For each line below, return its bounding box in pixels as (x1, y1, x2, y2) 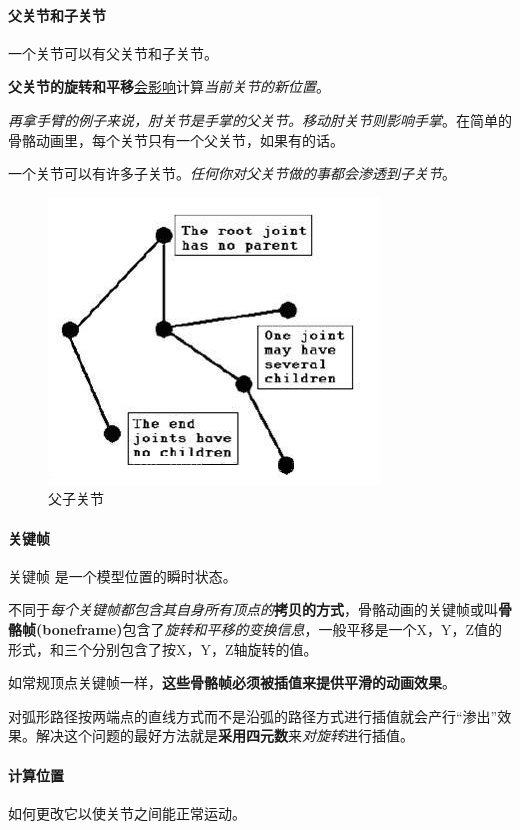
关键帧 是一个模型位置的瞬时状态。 (8, 565, 237, 586)
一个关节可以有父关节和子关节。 (8, 42, 218, 63)
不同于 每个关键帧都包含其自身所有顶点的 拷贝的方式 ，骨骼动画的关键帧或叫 (8, 599, 498, 620)
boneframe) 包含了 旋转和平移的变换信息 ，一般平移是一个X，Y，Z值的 (42, 618, 503, 639)
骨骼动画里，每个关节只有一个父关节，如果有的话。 (8, 129, 344, 150)
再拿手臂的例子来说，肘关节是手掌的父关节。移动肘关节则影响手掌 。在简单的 (8, 109, 512, 130)
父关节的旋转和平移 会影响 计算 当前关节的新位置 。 (8, 76, 330, 97)
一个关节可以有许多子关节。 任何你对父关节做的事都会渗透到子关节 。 (8, 163, 456, 184)
